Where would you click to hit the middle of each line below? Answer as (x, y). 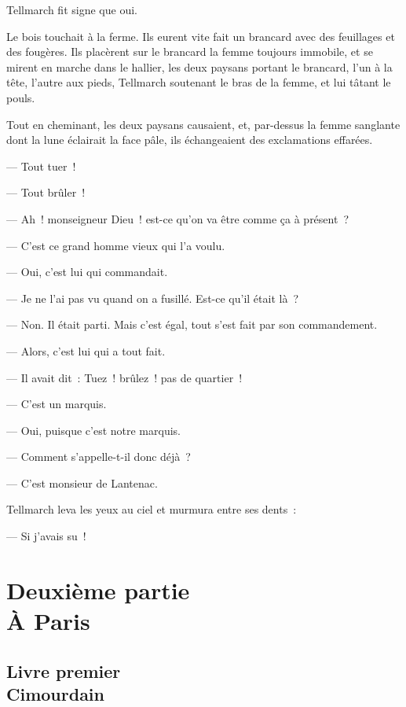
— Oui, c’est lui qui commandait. (87, 272)
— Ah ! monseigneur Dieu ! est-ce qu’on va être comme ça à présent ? (178, 218)
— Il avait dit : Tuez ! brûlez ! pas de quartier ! (124, 377)
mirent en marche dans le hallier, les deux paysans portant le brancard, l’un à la (199, 66)
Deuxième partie (98, 589)
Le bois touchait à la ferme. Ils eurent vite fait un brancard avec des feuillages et (201, 36)
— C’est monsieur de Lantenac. (82, 482)
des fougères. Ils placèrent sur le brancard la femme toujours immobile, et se (190, 52)
